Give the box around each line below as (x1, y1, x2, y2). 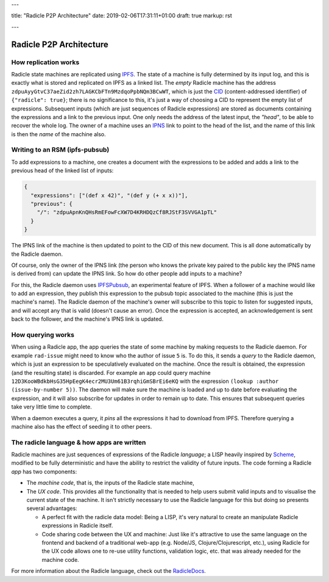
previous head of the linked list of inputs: (11, 167, 114, 174)
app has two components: (11, 468, 77, 475)
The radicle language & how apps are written (11, 438, 146, 446)
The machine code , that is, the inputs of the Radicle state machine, (26, 479, 194, 487)
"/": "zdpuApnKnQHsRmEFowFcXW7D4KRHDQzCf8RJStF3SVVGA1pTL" (37, 209, 218, 216)
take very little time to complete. (11, 403, 92, 410)
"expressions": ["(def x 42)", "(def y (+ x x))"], (30, 192, 188, 198)
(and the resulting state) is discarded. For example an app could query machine (11, 369, 211, 376)
